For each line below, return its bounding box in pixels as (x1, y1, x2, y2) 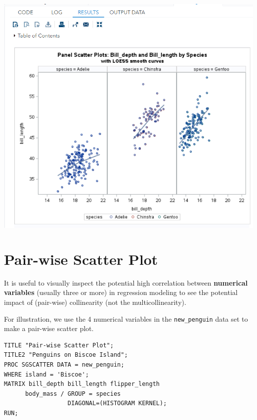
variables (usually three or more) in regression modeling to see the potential (4, 287, 238, 297)
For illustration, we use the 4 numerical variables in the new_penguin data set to (4, 313, 248, 324)
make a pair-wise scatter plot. (4, 323, 94, 334)
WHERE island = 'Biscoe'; (4, 371, 89, 378)
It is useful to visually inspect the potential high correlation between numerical (4, 277, 248, 288)
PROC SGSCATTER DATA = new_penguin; (4, 361, 125, 368)
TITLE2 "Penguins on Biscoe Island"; (4, 351, 128, 359)
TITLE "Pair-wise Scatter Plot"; (4, 341, 114, 349)
